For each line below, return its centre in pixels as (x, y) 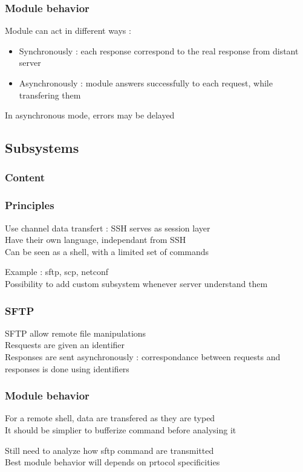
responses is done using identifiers (67, 368)
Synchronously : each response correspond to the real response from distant (159, 50)
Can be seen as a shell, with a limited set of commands (107, 251)
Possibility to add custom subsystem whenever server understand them (136, 283)
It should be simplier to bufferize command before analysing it (121, 430)
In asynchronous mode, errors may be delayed (90, 115)
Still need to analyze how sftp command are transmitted (109, 450)
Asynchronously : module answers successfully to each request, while (146, 83)
